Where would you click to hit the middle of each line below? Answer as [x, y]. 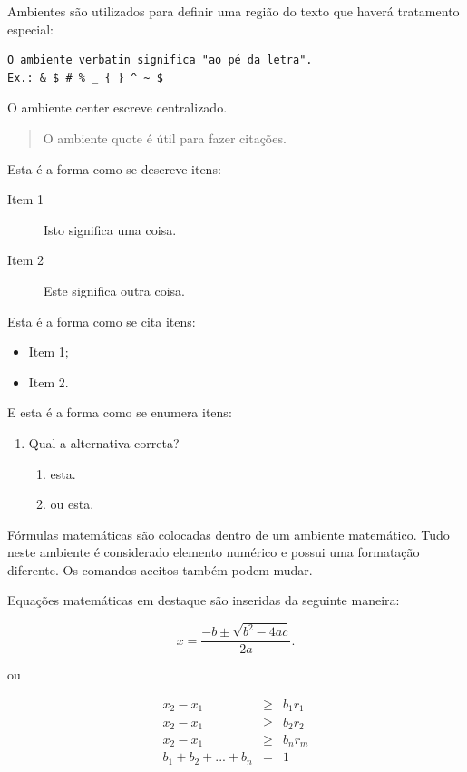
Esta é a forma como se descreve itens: [114, 168]
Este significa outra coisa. [115, 290]
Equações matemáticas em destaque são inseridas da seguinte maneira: [204, 600]
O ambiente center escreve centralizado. [117, 107]
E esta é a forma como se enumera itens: [120, 412]
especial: [31, 29]
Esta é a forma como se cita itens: [102, 321]
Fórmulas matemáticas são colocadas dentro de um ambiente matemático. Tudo [229, 534]
